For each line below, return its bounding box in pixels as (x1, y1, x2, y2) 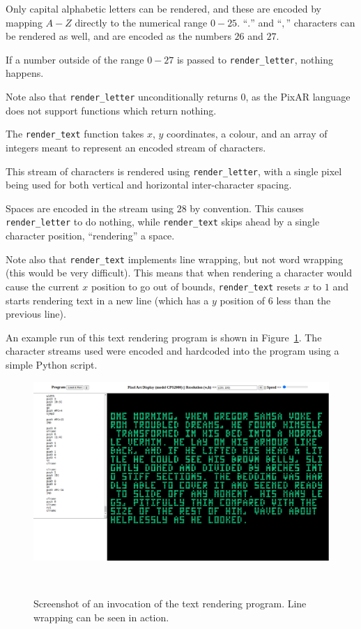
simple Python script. (6, 357, 98, 371)
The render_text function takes (6, 126, 144, 141)
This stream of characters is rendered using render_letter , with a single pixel (6, 163, 342, 178)
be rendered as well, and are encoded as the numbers (6, 29, 231, 43)
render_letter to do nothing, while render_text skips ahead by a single (6, 214, 320, 229)
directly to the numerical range (75, 15, 208, 29)
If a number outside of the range (6, 52, 144, 66)
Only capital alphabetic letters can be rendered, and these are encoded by (6, 1, 321, 15)
